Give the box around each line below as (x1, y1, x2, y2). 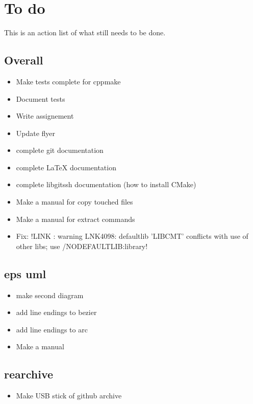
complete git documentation (16, 145, 104, 155)
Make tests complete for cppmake (16, 76, 121, 86)
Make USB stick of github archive (16, 390, 122, 401)
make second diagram (16, 289, 84, 300)
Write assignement (16, 110, 74, 121)
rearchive (4, 366, 54, 382)
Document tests (16, 93, 65, 104)
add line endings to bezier (16, 307, 97, 318)
